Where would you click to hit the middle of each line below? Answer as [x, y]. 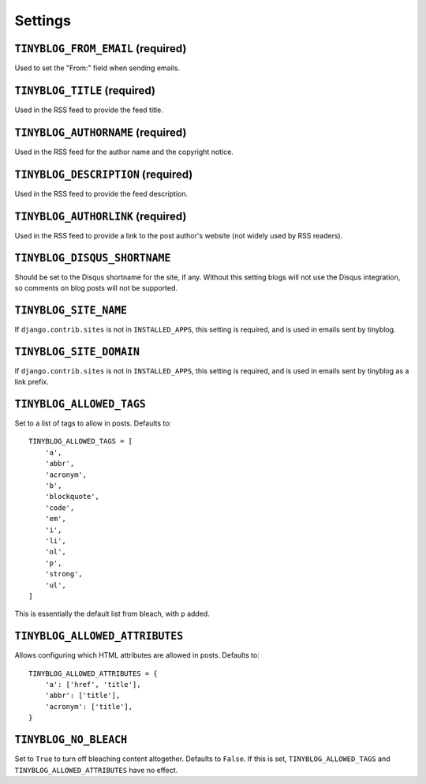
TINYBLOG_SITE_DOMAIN [77, 352]
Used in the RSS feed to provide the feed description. [101, 193]
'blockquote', [72, 497]
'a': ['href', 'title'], [93, 685]
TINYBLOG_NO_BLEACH [71, 740]
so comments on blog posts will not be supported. [96, 287]
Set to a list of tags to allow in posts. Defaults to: [93, 423]
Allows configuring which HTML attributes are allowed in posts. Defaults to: [137, 655]
